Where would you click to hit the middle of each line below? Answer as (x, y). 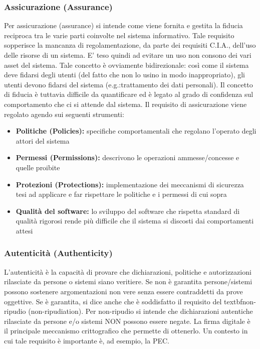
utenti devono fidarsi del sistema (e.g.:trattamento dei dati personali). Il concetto (128, 84)
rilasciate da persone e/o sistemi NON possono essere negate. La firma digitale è (127, 321)
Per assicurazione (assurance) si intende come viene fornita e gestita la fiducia (123, 25)
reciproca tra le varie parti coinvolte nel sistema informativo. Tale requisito (119, 35)
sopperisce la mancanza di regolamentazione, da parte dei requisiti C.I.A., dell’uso (130, 45)
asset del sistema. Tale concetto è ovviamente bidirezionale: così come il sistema (126, 65)
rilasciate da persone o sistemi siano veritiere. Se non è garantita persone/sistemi (128, 281)
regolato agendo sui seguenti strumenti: (64, 114)
